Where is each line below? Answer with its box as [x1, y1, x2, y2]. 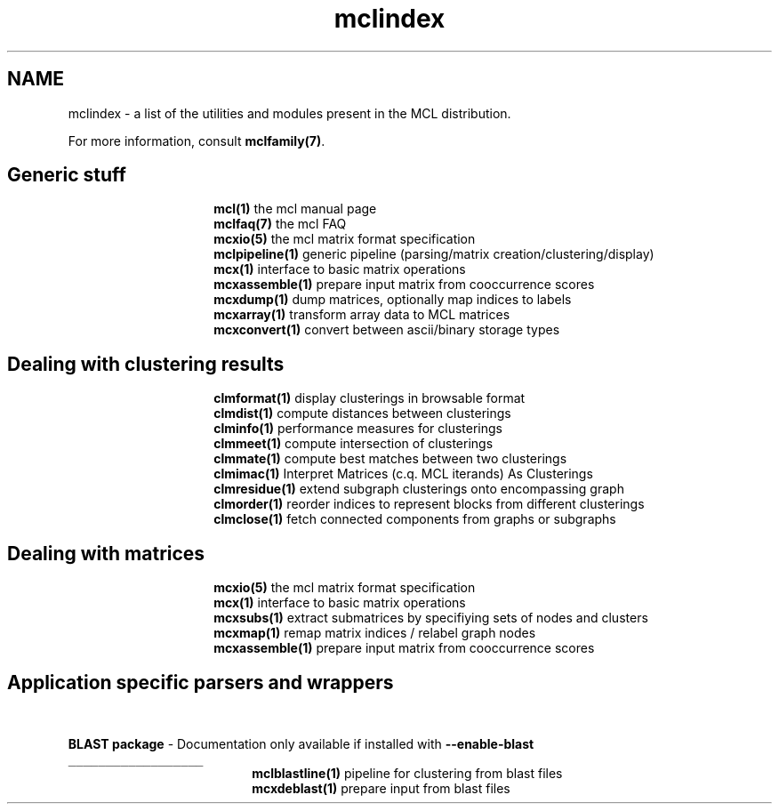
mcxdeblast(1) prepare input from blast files [252, 780, 510, 796]
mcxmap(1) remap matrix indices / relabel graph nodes [213, 625, 536, 641]
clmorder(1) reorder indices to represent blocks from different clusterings [213, 496, 645, 512]
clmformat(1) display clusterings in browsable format [213, 390, 526, 406]
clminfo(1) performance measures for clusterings [213, 421, 502, 437]
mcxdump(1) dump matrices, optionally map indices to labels [213, 292, 572, 308]
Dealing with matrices [7, 542, 205, 565]
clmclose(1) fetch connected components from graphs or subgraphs [213, 511, 616, 527]
